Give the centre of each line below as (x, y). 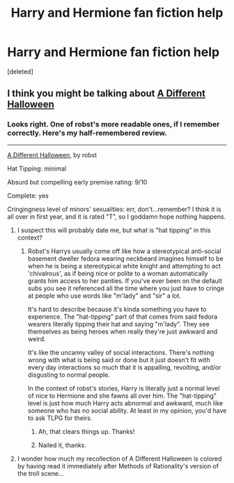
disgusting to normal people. (69, 375)
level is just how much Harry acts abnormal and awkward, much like (125, 403)
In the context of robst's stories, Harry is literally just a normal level (124, 388)
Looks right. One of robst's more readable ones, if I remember (114, 124)
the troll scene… (40, 473)
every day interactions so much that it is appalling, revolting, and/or (124, 367)
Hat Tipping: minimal (37, 168)
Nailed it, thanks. (62, 445)
